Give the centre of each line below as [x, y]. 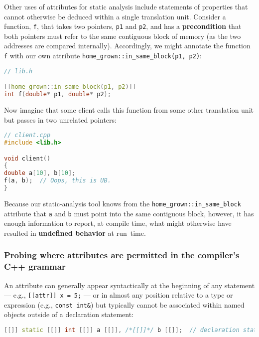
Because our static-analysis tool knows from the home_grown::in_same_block [123, 203]
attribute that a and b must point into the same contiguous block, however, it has [129, 213]
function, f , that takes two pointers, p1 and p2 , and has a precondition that [123, 26]
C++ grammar [35, 266]
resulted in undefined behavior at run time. [75, 233]
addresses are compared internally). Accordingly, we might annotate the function [127, 46]
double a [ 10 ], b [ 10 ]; [40, 173]
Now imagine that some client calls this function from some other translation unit [129, 109]
